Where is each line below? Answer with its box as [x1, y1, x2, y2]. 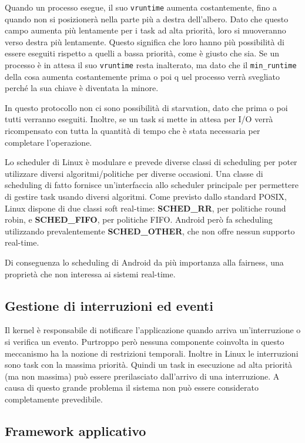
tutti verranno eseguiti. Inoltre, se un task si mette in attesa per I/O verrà [5, 113, 273, 125]
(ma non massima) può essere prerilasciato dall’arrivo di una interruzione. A [5, 370, 280, 382]
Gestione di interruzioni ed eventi [5, 296, 213, 314]
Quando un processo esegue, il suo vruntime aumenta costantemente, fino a [5, 1, 277, 13]
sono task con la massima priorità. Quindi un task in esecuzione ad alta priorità [5, 358, 293, 371]
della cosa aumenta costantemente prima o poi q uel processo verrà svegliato [5, 70, 280, 82]
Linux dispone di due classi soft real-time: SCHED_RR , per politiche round [5, 202, 286, 214]
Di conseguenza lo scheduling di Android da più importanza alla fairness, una [5, 256, 284, 268]
